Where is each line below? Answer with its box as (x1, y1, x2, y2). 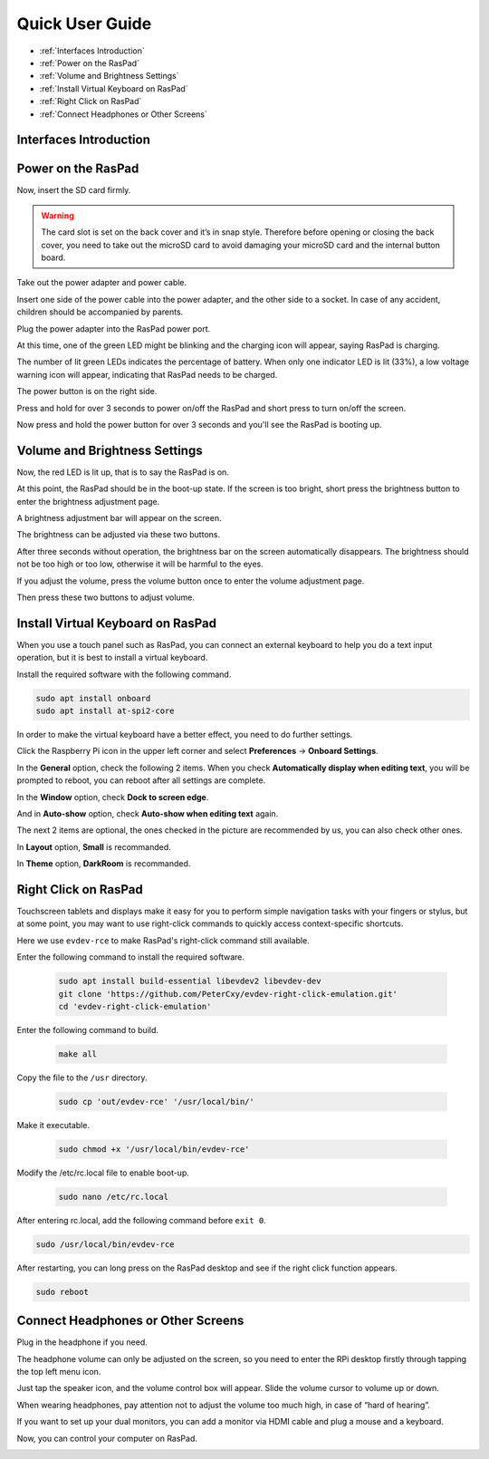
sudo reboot (35, 1287, 90, 1297)
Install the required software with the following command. (16, 669, 232, 680)
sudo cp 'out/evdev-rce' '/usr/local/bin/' (58, 1097, 255, 1106)
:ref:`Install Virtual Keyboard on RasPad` (39, 82, 189, 94)
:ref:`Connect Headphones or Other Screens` (39, 109, 208, 120)
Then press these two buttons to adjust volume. (16, 592, 195, 603)
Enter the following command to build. (16, 1024, 158, 1035)
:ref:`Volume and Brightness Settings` (39, 71, 179, 82)
